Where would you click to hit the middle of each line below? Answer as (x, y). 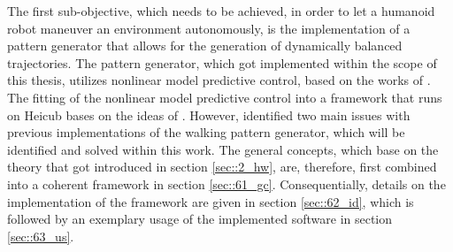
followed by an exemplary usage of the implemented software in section (200, 219)
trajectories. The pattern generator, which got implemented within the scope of (222, 62)
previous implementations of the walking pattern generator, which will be (206, 132)
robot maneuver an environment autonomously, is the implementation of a (209, 28)
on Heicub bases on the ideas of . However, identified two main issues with (209, 115)
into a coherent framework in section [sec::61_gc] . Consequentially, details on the (226, 183)
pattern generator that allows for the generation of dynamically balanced (205, 46)
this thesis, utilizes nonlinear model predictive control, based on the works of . (219, 80)
